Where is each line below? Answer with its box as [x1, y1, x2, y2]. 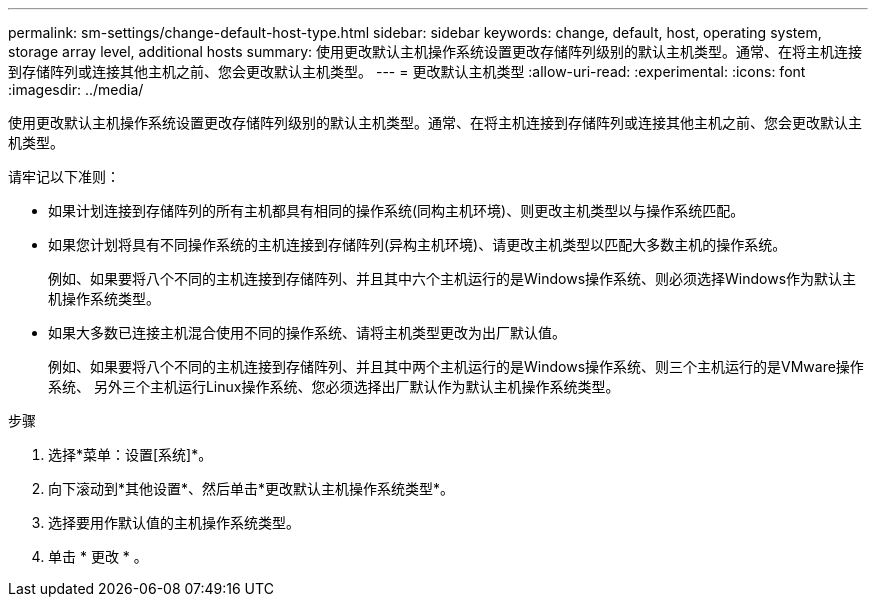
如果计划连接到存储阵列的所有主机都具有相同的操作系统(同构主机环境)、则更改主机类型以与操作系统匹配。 [48, 202, 745, 219]
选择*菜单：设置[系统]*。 [48, 446, 213, 463]
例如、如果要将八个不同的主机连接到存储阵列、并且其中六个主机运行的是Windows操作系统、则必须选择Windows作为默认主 [48, 270, 857, 287]
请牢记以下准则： [8, 168, 120, 185]
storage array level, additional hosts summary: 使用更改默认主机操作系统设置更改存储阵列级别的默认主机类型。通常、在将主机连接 [8, 43, 862, 60]
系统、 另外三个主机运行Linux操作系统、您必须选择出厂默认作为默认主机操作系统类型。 [48, 378, 620, 395]
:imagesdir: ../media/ [8, 81, 144, 98]
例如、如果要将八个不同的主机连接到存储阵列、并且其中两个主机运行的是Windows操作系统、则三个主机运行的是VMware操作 [48, 358, 864, 375]
